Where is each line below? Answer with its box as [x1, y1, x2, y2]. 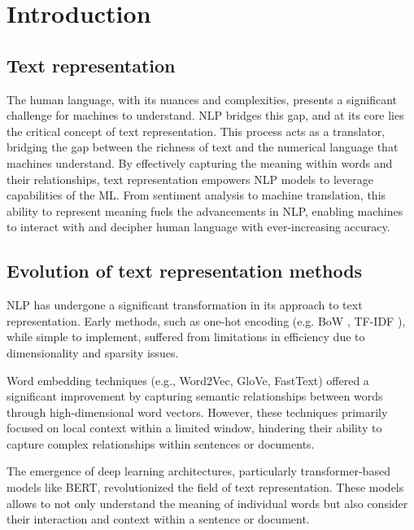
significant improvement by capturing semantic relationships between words [7, 388, 383, 405]
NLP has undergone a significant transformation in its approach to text [7, 296, 363, 313]
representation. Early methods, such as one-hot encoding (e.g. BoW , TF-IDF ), [7, 312, 406, 329]
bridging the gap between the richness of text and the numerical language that [7, 138, 399, 155]
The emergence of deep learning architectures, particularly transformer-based [7, 462, 390, 480]
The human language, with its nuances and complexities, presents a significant [7, 90, 397, 107]
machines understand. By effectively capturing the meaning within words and [7, 154, 393, 171]
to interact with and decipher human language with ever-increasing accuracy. [7, 218, 390, 235]
